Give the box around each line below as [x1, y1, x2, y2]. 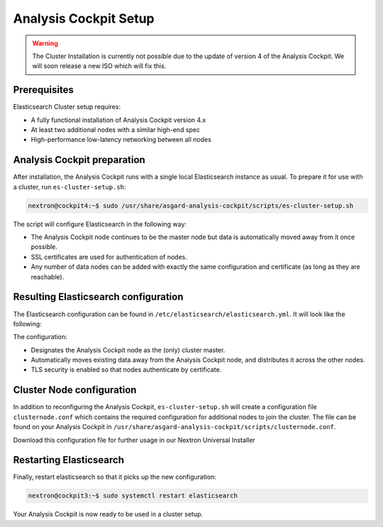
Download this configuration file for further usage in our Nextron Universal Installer [13, 436, 255, 444]
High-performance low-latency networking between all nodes [30, 135, 212, 144]
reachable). [30, 272, 65, 281]
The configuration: [13, 333, 67, 341]
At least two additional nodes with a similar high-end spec [30, 126, 201, 134]
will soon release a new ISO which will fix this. [32, 62, 167, 70]
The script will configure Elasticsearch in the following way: [13, 220, 187, 228]
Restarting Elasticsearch [13, 454, 124, 466]
